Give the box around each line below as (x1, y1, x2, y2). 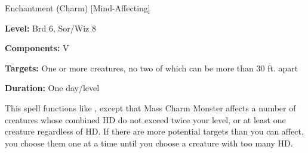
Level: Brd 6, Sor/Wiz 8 (5, 21, 96, 34)
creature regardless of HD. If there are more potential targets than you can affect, (5, 125, 304, 138)
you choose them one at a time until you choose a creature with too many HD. (5, 136, 293, 149)
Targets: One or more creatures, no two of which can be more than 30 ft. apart (5, 61, 298, 74)
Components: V (5, 42, 69, 54)
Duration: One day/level (5, 82, 100, 94)
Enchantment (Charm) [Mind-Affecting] (5, 2, 150, 14)
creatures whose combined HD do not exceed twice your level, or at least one (5, 113, 286, 126)
